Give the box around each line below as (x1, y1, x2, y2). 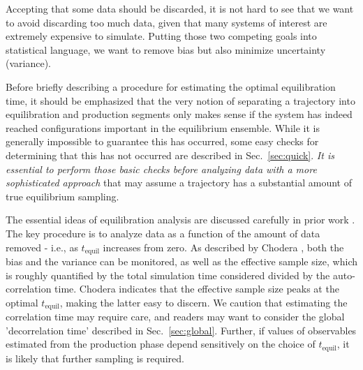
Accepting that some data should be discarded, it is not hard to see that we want (6, 1, 354, 15)
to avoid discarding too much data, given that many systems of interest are (6, 15, 327, 29)
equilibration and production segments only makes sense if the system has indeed (6, 107, 353, 121)
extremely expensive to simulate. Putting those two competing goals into (6, 29, 317, 43)
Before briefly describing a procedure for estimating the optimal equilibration (6, 79, 336, 94)
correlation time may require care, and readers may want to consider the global (6, 309, 345, 324)
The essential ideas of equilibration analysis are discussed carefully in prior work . (6, 212, 355, 227)
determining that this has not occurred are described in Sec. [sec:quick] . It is (6, 147, 334, 162)
